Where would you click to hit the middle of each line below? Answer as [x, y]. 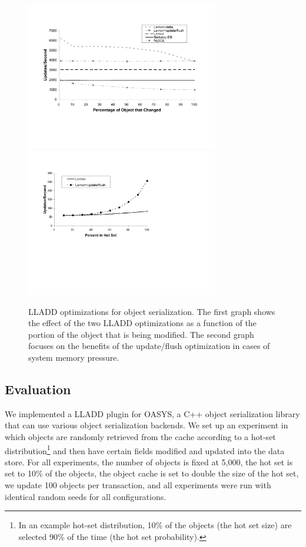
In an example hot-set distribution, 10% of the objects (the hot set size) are [155, 525]
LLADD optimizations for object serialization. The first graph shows [152, 311]
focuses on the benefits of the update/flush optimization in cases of [149, 346]
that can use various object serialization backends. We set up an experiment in [147, 425]
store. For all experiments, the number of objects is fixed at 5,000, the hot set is [149, 462]
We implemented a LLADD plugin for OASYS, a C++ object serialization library [152, 413]
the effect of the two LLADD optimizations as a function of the [142, 323]
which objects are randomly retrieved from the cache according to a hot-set [140, 436]
